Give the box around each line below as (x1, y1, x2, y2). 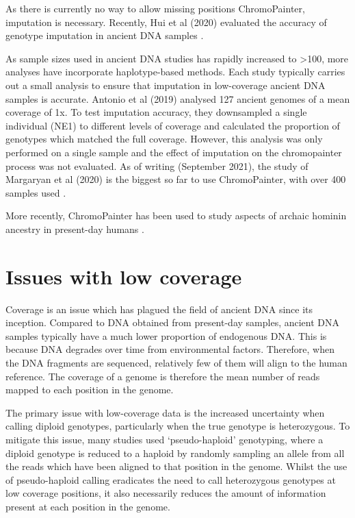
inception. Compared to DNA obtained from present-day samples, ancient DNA (5, 315, 340, 330)
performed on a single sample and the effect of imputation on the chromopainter (5, 145, 342, 159)
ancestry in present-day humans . (5, 221, 144, 236)
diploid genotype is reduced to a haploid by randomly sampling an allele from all (5, 445, 345, 460)
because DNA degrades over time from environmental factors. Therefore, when (5, 342, 334, 356)
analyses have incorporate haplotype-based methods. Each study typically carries (5, 64, 345, 79)
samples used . (5, 185, 66, 199)
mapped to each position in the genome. (5, 382, 174, 397)
